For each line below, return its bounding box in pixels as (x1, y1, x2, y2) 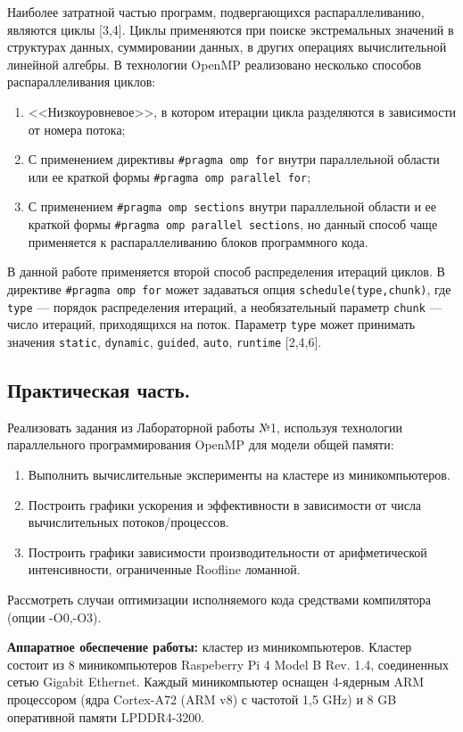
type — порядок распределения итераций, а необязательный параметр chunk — (7, 297, 442, 316)
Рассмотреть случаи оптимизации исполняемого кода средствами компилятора (7, 589, 432, 608)
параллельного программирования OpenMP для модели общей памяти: (7, 435, 394, 454)
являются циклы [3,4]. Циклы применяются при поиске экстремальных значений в (7, 20, 454, 38)
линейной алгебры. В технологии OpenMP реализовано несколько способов (7, 54, 422, 73)
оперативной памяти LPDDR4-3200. (7, 707, 205, 726)
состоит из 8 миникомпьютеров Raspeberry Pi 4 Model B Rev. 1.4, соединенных (7, 654, 449, 673)
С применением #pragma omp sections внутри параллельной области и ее (28, 197, 436, 216)
